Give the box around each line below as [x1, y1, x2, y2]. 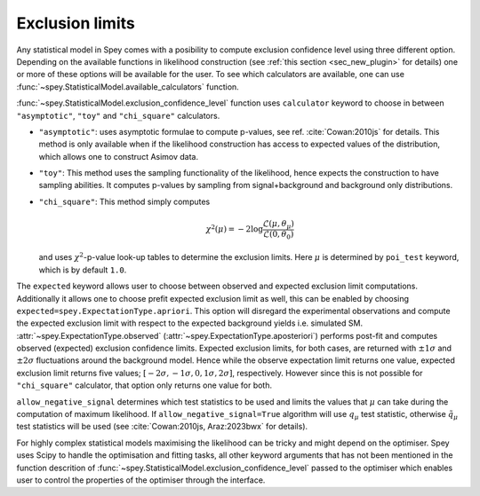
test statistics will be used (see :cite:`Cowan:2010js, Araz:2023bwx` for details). [16, 421, 308, 432]
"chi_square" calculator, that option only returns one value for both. [16, 380, 273, 390]
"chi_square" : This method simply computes [38, 196, 211, 207]
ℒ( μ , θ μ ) [262, 218, 295, 231]
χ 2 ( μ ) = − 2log [205, 223, 264, 234]
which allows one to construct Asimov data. [38, 151, 199, 161]
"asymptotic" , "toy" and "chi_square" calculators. [16, 110, 220, 121]
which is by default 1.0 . [38, 264, 127, 275]
